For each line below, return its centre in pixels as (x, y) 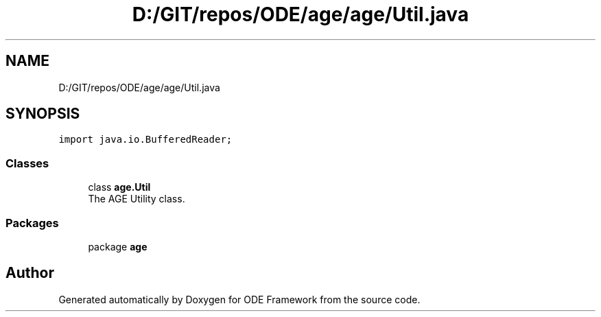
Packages (32, 223)
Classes (27, 163)
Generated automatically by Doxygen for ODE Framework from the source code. (239, 299)
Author (30, 273)
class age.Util (119, 187)
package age (118, 246)
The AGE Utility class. (137, 199)
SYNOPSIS (43, 114)
